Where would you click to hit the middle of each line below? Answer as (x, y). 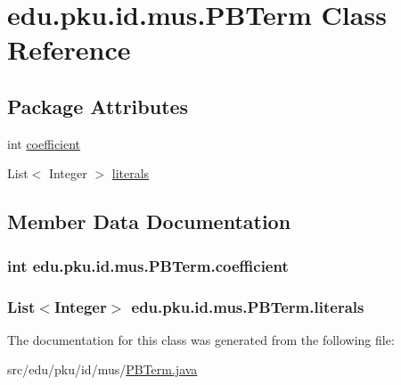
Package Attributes (98, 106)
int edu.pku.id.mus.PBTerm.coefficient (148, 265)
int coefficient (44, 143)
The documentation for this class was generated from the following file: (201, 339)
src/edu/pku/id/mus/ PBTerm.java (102, 369)
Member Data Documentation (149, 221)
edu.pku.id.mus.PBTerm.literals (248, 306)
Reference (69, 49)
